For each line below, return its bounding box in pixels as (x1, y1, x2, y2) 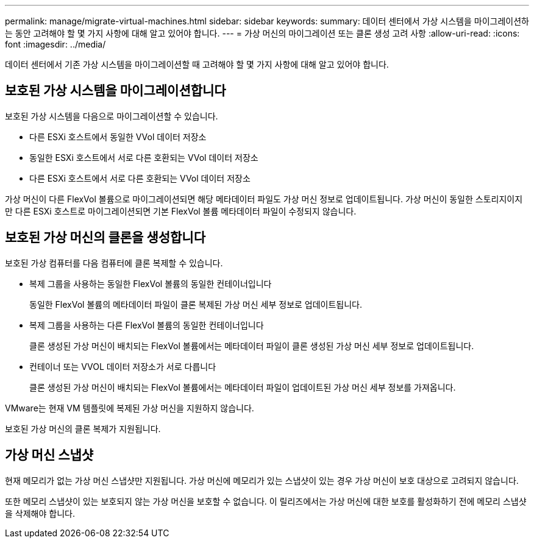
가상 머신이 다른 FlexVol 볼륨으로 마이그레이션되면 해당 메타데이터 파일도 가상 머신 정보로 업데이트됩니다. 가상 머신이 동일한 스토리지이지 (5, 193, 523, 204)
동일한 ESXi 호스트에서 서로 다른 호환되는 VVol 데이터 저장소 (29, 152, 258, 163)
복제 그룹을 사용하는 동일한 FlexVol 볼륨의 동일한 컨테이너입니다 (29, 278, 272, 289)
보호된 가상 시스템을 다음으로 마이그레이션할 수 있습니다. (5, 110, 218, 121)
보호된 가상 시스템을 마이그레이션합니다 (5, 83, 226, 99)
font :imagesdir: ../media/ (5, 39, 106, 49)
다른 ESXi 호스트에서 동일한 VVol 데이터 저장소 (29, 131, 207, 142)
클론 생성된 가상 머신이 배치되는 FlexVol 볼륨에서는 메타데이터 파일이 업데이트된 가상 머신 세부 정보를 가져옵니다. (29, 382, 456, 392)
